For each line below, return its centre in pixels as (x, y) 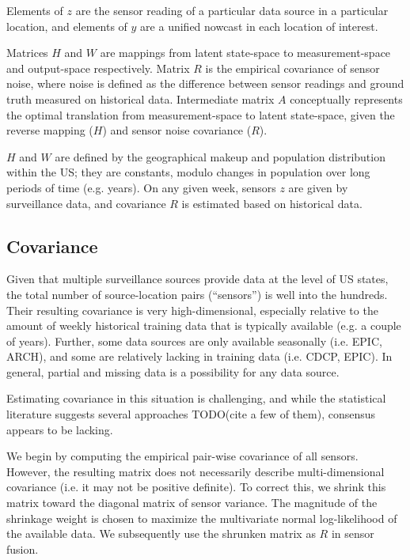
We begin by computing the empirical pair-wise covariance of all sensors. (182, 456)
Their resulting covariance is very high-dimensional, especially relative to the (192, 310)
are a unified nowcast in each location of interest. (259, 26)
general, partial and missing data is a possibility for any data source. (173, 371)
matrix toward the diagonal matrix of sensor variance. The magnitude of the (192, 503)
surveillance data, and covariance (86, 203)
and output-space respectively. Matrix (98, 68)
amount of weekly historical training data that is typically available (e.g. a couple (204, 325)
